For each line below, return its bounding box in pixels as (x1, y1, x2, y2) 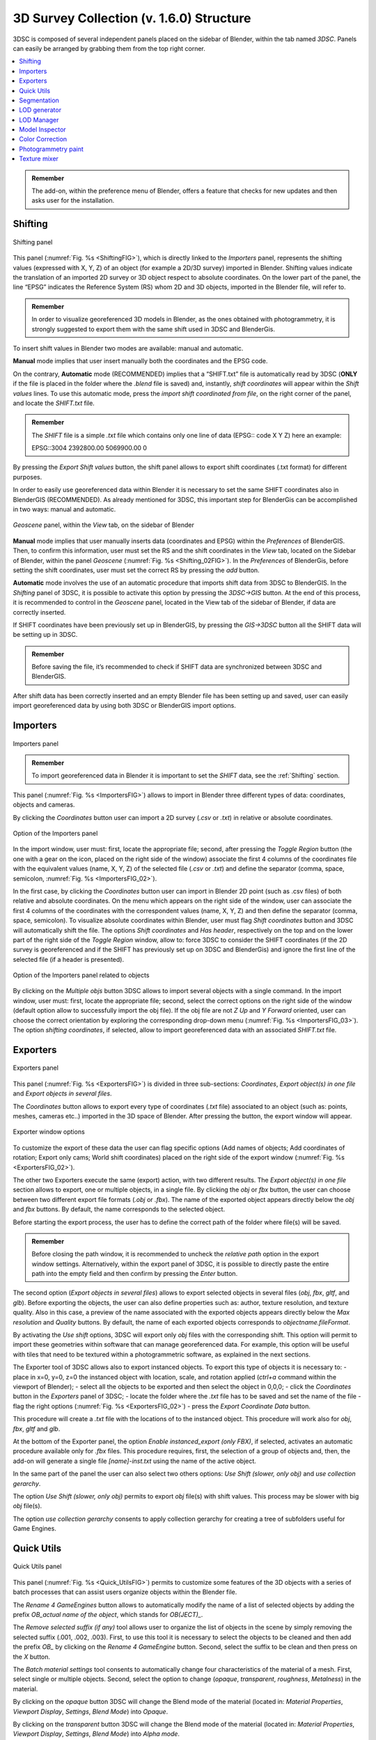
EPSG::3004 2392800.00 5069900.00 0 (31, 444, 148, 452)
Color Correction (19, 135, 68, 143)
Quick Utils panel (13, 1563, 62, 1571)
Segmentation (19, 96, 59, 104)
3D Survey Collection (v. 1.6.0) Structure (13, 10, 251, 26)
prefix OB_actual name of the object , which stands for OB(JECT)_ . (13, 1611, 203, 1619)
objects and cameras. (13, 800, 75, 809)
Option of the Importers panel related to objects (13, 971, 150, 979)
